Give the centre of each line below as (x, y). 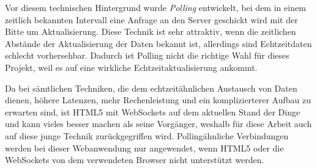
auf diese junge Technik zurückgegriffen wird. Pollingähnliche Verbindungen (147, 135)
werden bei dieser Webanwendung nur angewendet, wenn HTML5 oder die (144, 148)
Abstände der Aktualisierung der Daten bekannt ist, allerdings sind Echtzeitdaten (158, 43)
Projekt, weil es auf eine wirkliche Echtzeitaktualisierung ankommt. (131, 67)
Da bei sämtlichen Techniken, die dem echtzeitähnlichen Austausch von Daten (151, 88)
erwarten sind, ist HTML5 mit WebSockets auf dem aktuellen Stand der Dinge (153, 111)
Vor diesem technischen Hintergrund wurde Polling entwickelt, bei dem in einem (155, 7)
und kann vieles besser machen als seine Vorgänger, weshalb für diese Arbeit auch (158, 124)
